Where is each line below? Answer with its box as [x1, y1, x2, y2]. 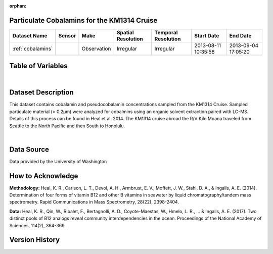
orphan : [9, 3, 27, 9]
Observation [81, 45, 111, 52]
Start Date [194, 32, 219, 39]
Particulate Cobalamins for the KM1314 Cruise [9, 16, 158, 25]
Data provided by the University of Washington [9, 158, 107, 164]
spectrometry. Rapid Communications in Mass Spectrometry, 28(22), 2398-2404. [9, 199, 179, 205]
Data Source [9, 145, 49, 154]
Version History [9, 235, 60, 244]
